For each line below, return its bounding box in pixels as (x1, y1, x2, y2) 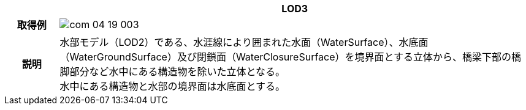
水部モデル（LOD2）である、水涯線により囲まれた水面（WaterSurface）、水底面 (59, 36, 429, 48)
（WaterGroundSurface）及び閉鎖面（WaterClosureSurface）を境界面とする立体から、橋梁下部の (59, 51, 512, 63)
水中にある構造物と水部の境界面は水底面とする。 (59, 80, 285, 92)
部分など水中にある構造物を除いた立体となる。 (69, 65, 285, 78)
